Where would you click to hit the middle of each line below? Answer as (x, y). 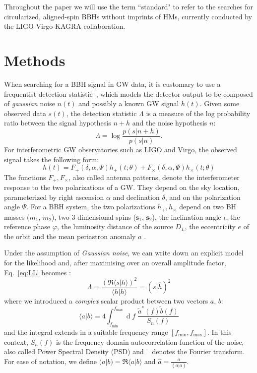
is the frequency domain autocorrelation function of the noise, (150, 342)
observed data (25, 113)
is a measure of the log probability (198, 113)
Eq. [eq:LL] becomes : (37, 272)
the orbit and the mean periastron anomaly (70, 236)
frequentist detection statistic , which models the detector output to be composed (128, 93)
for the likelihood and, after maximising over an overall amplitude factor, (115, 263)
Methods (35, 60)
